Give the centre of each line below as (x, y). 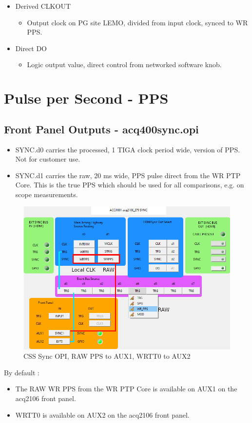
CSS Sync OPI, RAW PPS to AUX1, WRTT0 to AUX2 (107, 356)
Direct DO (31, 48)
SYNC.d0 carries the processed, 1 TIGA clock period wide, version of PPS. (128, 149)
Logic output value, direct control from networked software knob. (124, 64)
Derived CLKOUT (43, 6)
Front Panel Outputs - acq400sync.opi (101, 129)
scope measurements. (47, 194)
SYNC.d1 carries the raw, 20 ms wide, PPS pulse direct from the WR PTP (128, 175)
